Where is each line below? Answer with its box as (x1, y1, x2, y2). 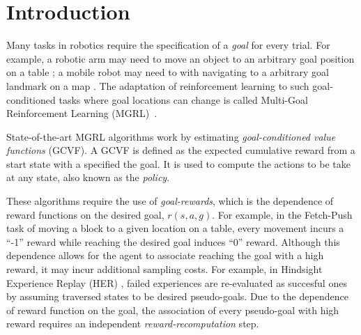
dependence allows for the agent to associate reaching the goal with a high (6, 248, 324, 263)
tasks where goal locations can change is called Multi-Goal (59, 92, 308, 107)
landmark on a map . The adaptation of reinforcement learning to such (6, 78, 309, 93)
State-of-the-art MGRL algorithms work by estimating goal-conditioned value (6, 129, 336, 143)
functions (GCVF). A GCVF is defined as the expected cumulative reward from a (6, 143, 355, 157)
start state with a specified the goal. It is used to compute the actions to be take (6, 156, 351, 171)
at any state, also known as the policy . (6, 170, 170, 185)
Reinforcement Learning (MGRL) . (6, 106, 158, 120)
